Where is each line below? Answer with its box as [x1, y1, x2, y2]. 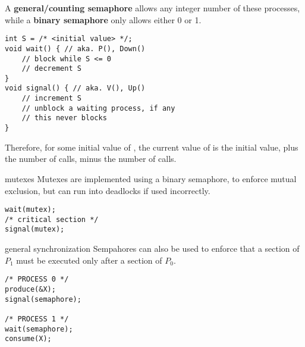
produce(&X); [5, 285, 56, 293]
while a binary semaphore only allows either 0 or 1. [5, 13, 202, 26]
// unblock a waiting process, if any [21, 104, 175, 112]
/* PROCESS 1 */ [5, 314, 69, 323]
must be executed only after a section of [16, 254, 162, 266]
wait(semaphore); [5, 324, 73, 333]
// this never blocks [21, 114, 107, 123]
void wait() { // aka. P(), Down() [5, 44, 146, 53]
